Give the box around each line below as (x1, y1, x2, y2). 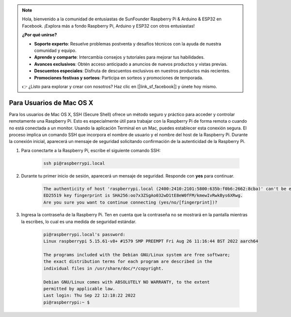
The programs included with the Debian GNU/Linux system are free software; (43, 252, 230, 258)
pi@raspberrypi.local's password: (43, 232, 126, 237)
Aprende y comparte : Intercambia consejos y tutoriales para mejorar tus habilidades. (34, 54, 205, 60)
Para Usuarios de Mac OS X (9, 98, 94, 107)
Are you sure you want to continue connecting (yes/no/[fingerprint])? (43, 199, 218, 205)
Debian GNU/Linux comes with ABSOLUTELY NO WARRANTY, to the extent (43, 279, 210, 285)
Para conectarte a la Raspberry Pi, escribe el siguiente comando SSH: (21, 147, 161, 153)
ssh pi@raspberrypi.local (43, 160, 105, 166)
